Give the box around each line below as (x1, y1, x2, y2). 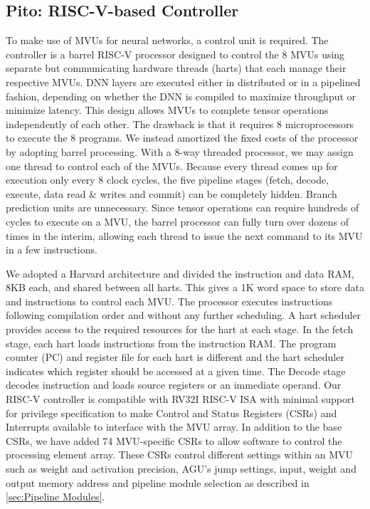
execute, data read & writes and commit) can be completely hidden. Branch (6, 186, 337, 201)
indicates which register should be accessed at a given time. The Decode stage (6, 363, 346, 378)
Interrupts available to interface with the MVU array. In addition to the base (6, 419, 342, 434)
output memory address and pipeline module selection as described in (6, 475, 310, 490)
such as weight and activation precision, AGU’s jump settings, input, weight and (6, 461, 356, 476)
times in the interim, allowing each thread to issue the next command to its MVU (6, 228, 363, 243)
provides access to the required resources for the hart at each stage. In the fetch (6, 322, 354, 337)
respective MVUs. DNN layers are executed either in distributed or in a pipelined (6, 74, 361, 89)
